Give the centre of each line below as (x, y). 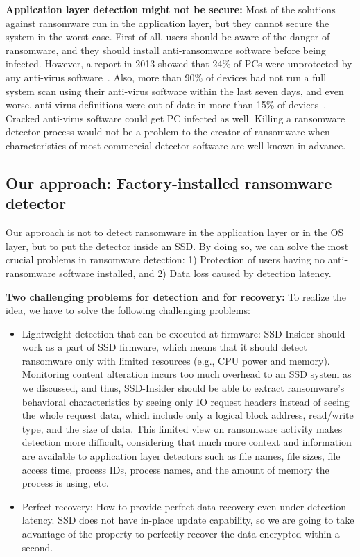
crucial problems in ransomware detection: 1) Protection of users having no (165, 259)
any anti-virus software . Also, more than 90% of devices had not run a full (166, 77)
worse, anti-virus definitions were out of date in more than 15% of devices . (166, 105)
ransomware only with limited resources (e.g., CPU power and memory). (176, 360)
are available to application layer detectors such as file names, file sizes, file (181, 456)
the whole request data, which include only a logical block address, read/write (188, 415)
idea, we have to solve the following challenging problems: (128, 310)
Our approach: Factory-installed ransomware (169, 182)
